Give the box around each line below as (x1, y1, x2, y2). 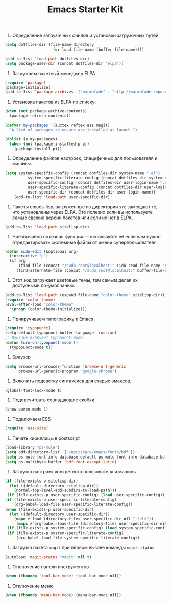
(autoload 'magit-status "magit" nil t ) (5, 554, 92, 560)
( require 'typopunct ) (5, 326, 51, 331)
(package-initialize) (5, 85, 51, 90)
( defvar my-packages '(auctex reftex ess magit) (5, 123, 110, 128)
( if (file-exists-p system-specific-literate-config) (7, 530, 124, 536)
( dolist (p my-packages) (5, 136, 58, 141)
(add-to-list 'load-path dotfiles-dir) (5, 56, 90, 61)
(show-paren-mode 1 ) (5, 407, 49, 412)
